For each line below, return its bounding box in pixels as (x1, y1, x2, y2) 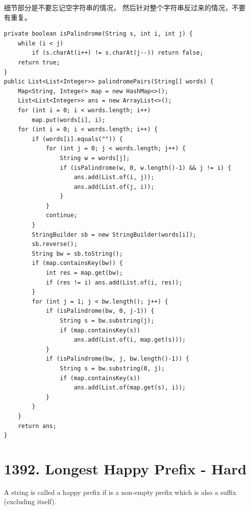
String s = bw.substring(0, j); (60, 365, 165, 372)
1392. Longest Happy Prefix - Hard (4, 458, 247, 478)
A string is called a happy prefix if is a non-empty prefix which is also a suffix (4, 487, 236, 497)
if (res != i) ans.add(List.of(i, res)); (45, 279, 183, 286)
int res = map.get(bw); (45, 269, 123, 277)
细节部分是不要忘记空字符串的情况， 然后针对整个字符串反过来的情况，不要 (4, 2, 246, 12)
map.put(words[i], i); (32, 116, 105, 123)
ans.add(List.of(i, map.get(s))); (74, 336, 186, 344)
